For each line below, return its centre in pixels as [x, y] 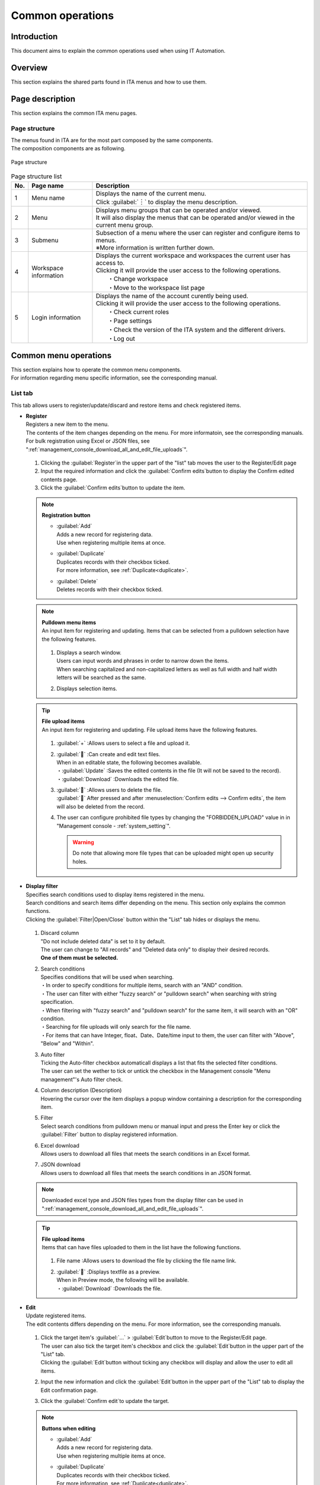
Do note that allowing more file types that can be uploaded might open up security [173, 853]
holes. [80, 861]
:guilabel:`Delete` [77, 581]
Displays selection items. [87, 688]
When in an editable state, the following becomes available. [129, 762]
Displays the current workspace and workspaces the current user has [193, 255]
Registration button [66, 515]
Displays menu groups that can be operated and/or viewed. [179, 210]
